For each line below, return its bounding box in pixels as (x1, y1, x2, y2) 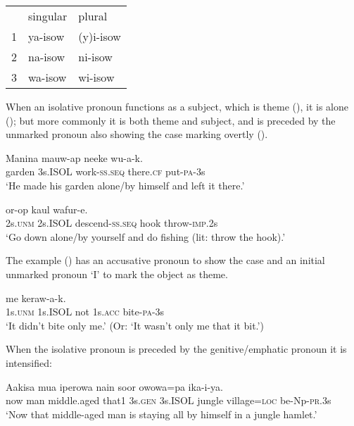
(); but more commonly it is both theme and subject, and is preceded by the (6, 113, 336, 127)
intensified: (6, 355, 52, 370)
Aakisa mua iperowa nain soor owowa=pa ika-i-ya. (6, 379, 223, 394)
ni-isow (78, 49, 113, 65)
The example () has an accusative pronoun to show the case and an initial (6, 253, 325, 268)
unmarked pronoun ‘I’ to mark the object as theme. (6, 266, 228, 281)
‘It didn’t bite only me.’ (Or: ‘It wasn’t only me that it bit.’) (6, 318, 264, 332)
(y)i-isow (78, 28, 121, 44)
